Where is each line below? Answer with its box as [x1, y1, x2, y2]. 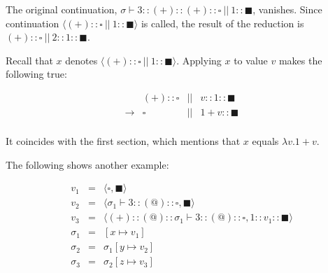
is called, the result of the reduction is [141, 15, 304, 30]
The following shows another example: [6, 157, 169, 171]
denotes [65, 52, 98, 67]
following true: [6, 66, 67, 81]
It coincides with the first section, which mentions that [6, 134, 241, 148]
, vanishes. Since [252, 2, 322, 16]
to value [234, 52, 268, 67]
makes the [278, 52, 322, 67]
